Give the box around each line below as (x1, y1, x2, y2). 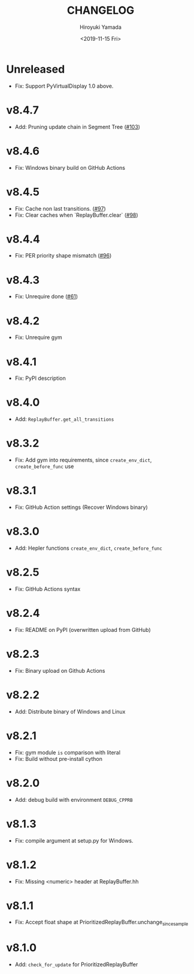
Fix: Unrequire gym (14, 334, 63, 341)
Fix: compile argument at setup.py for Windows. (14, 837, 134, 844)
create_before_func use (14, 463, 74, 470)
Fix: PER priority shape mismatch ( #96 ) (14, 252, 112, 259)
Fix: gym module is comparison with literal (14, 748, 121, 756)
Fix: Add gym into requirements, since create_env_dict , (14, 457, 152, 464)
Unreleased (6, 62, 65, 76)
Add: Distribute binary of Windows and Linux (14, 708, 126, 715)
